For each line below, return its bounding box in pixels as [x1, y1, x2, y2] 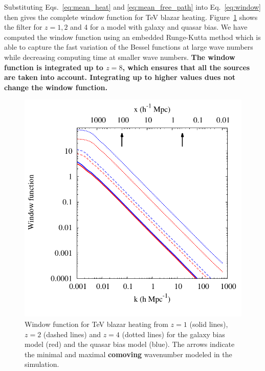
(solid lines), [189, 318, 228, 329]
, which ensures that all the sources [122, 61, 250, 72]
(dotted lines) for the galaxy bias [122, 328, 225, 339]
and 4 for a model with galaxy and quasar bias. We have [70, 22, 248, 32]
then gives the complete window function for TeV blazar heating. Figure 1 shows [4, 11, 258, 22]
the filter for [4, 22, 42, 32]
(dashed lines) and [43, 328, 101, 339]
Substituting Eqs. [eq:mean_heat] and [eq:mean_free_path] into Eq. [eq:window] [4, 2, 261, 12]
